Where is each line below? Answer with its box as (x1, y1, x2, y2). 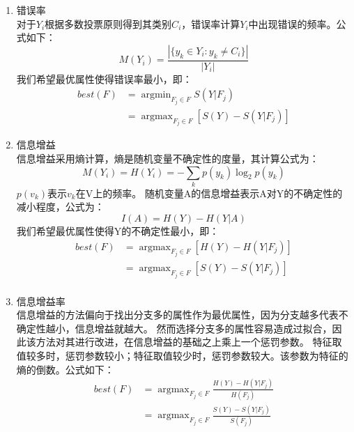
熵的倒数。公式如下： (16, 362, 114, 376)
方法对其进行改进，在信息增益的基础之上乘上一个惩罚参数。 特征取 (36, 334, 342, 349)
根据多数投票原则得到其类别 (45, 16, 172, 31)
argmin (141, 90, 171, 100)
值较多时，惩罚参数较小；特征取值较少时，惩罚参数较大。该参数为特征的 (16, 348, 348, 362)
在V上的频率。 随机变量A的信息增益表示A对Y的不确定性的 (75, 185, 343, 200)
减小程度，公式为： (16, 199, 105, 214)
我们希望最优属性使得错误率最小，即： (16, 71, 192, 86)
